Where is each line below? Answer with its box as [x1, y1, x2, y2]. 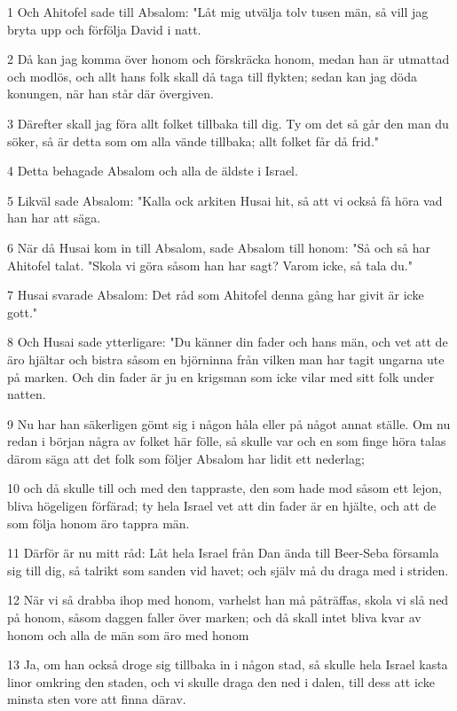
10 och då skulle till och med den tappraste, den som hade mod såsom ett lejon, [7, 479, 442, 497]
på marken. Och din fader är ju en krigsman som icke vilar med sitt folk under [7, 367, 435, 386]
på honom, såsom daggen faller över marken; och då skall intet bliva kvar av [7, 608, 422, 627]
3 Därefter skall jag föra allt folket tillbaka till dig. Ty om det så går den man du [7, 113, 449, 132]
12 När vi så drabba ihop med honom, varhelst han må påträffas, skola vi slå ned [7, 590, 449, 609]
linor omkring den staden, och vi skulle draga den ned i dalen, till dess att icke [7, 672, 435, 691]
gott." [7, 302, 38, 321]
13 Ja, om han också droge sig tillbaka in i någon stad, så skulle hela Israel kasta [7, 655, 448, 674]
